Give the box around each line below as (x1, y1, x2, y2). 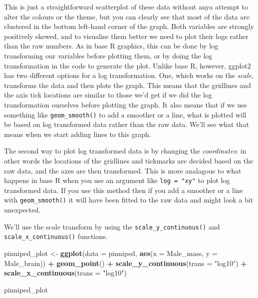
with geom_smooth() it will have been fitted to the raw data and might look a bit (4, 194, 254, 205)
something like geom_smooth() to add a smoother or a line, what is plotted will (4, 109, 247, 119)
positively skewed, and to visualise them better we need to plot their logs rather (4, 30, 249, 41)
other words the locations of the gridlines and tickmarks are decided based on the (4, 155, 254, 165)
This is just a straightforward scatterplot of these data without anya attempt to (4, 1, 249, 11)
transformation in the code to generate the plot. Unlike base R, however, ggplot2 (4, 60, 251, 70)
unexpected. (4, 204, 41, 215)
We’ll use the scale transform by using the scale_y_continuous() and (4, 221, 220, 231)
